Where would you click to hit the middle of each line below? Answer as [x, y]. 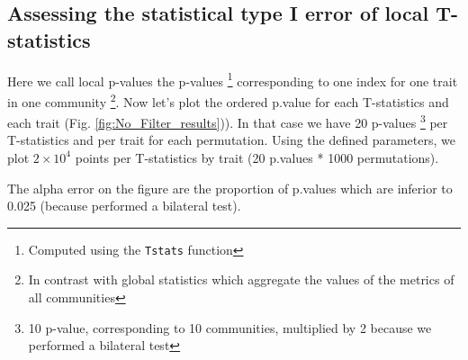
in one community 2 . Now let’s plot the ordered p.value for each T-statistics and [228, 100]
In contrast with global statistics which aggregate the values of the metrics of [241, 279]
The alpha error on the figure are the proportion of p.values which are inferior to [230, 188]
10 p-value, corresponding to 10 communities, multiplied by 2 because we [230, 327]
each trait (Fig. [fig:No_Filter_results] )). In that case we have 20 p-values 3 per [228, 121]
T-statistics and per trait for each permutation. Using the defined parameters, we [231, 140]
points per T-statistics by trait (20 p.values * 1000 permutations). [257, 157]
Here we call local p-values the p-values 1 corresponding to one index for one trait [233, 79]
